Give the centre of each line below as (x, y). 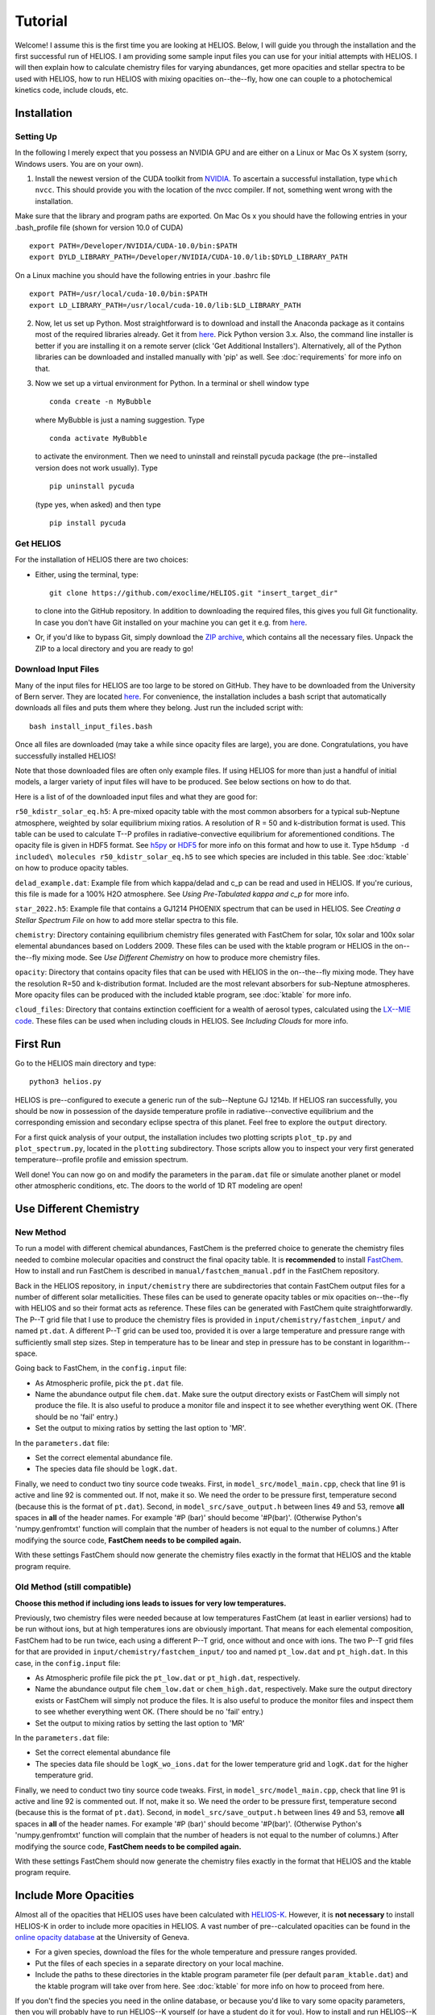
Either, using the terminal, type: (87, 574)
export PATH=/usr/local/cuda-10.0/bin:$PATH (119, 294)
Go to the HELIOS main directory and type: (85, 1063)
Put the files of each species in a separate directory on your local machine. (159, 1963)
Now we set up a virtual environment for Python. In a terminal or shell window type (172, 383)
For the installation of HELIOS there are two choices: (101, 559)
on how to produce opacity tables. (72, 868)
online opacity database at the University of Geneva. (102, 1937)
